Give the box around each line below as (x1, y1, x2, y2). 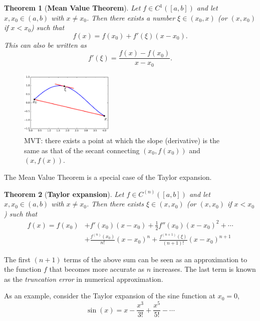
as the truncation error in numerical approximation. (4, 273, 163, 284)
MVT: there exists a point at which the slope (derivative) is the (24, 135, 220, 146)
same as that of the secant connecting (24, 145, 140, 155)
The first (4, 254, 31, 264)
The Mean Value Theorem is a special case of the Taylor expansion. (4, 171, 212, 182)
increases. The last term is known (153, 264, 256, 274)
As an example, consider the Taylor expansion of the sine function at (4, 290, 215, 301)
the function (4, 264, 42, 274)
